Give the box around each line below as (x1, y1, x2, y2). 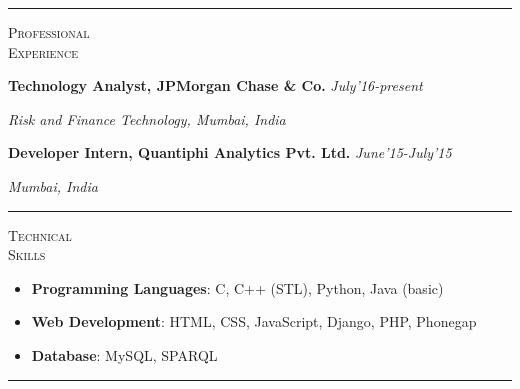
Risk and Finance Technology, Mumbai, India (8, 108, 286, 129)
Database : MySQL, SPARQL (31, 344, 218, 365)
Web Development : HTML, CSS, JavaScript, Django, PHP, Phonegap (31, 311, 477, 332)
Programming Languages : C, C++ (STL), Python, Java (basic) (31, 277, 444, 298)
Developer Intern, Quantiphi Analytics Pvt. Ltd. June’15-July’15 (8, 142, 452, 163)
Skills (8, 244, 46, 265)
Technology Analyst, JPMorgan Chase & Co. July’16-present (8, 75, 423, 96)
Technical (8, 224, 72, 245)
